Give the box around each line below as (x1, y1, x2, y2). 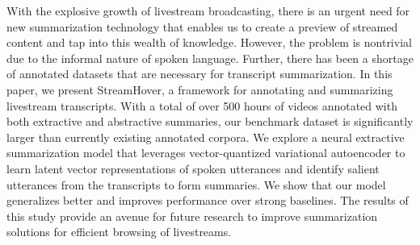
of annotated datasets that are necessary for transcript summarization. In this (6, 65, 393, 82)
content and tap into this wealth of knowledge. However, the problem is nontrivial (6, 34, 412, 51)
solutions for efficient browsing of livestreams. (6, 223, 232, 240)
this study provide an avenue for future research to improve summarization (6, 207, 378, 224)
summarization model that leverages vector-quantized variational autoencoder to (6, 144, 405, 161)
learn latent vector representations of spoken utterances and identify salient (6, 160, 380, 176)
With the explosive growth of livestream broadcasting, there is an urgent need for (6, 2, 410, 19)
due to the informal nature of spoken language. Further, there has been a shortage (6, 49, 414, 66)
